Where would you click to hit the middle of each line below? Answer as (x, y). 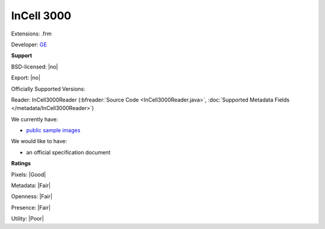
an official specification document (68, 152)
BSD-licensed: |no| (35, 67)
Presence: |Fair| (31, 207)
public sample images (53, 130)
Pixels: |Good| (29, 174)
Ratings (21, 163)
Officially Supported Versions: (48, 89)
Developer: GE (29, 44)
